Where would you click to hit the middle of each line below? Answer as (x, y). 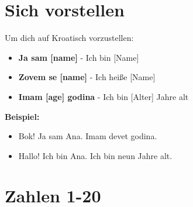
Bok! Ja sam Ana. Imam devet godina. (88, 136)
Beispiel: (22, 116)
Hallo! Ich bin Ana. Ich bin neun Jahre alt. (95, 155)
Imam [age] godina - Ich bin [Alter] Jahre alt (104, 96)
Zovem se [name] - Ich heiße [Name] (87, 77)
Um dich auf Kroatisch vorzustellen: (69, 38)
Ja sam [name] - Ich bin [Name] (79, 57)
